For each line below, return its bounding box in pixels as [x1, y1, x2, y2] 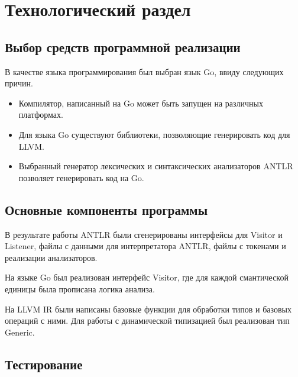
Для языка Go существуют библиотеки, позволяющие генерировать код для [18, 128, 290, 140]
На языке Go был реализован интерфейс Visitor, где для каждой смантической [5, 271, 289, 283]
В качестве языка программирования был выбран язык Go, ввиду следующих [5, 65, 284, 78]
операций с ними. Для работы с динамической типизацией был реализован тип [5, 314, 290, 327]
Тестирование [5, 355, 83, 373]
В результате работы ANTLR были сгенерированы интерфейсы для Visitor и [5, 228, 283, 240]
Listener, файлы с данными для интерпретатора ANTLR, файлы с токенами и [5, 240, 286, 252]
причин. [5, 77, 33, 89]
